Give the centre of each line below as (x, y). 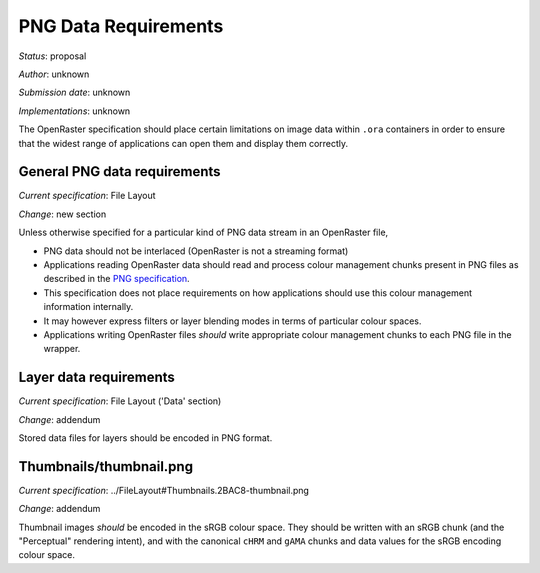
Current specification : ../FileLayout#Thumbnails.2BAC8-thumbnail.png (164, 490)
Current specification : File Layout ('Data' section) (120, 401)
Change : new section (62, 214)
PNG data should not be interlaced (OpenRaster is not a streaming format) (196, 251)
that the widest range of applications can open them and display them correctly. (183, 143)
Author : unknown (54, 74)
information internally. (88, 307)
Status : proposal (52, 56)
